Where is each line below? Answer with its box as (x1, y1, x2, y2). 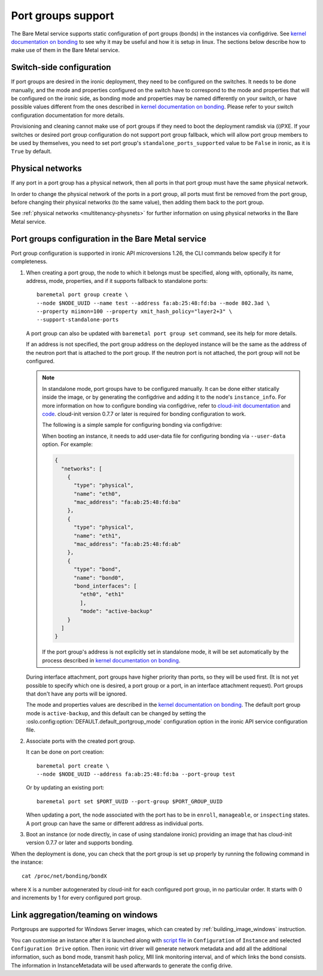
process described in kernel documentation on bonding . (42, 656, 181, 664)
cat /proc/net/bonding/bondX (22, 872, 107, 879)
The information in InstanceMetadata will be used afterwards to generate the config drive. (11, 962, 233, 969)
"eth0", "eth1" (80, 591, 125, 598)
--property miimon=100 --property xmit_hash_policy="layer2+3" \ (36, 308, 233, 315)
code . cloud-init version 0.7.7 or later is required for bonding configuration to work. (42, 410, 246, 417)
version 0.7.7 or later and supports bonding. (26, 839, 134, 847)
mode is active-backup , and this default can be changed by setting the (26, 709, 206, 716)
